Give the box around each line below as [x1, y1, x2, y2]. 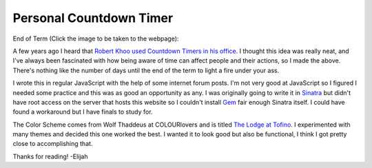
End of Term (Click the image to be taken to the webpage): [12, 34, 179, 43]
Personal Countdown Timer [12, 10, 174, 25]
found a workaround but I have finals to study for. [12, 107, 153, 116]
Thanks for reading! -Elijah [12, 152, 88, 160]
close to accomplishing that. [12, 140, 93, 148]
